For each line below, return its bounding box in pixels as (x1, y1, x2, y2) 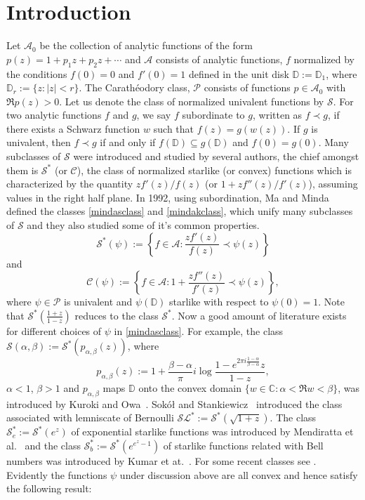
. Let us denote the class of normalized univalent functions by (59, 93, 324, 108)
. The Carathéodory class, (79, 80, 190, 95)
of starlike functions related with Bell (163, 438, 324, 452)
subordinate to (182, 107, 245, 122)
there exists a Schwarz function (6, 121, 140, 136)
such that (153, 121, 194, 136)
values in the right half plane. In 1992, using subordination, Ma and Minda (6, 190, 329, 204)
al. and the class (6, 438, 81, 452)
